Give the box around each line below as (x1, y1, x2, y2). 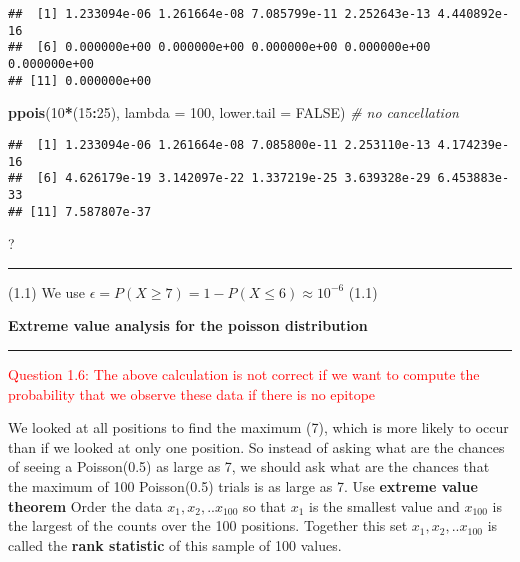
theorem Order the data (8, 495, 163, 516)
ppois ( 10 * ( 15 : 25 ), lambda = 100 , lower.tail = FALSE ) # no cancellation (8, 102, 459, 123)
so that (243, 495, 286, 516)
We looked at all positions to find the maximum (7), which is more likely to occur (8, 417, 509, 438)
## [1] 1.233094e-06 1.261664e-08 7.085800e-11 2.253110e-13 (8, 137, 431, 152)
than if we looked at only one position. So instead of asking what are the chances (8, 436, 505, 457)
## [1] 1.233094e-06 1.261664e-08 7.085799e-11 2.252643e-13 (8, 7, 431, 21)
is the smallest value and (309, 495, 460, 516)
